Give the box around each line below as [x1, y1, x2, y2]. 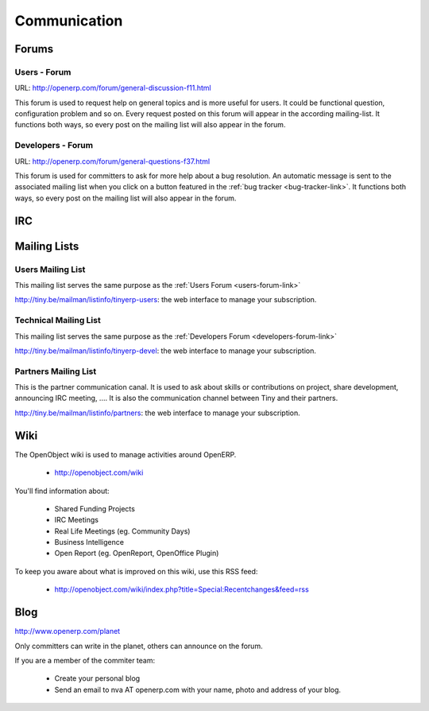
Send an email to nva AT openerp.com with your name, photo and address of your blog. [54, 685, 342, 694]
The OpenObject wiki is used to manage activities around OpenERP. [14, 449, 237, 459]
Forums [14, 42, 54, 56]
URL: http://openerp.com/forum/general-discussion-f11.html [14, 84, 212, 93]
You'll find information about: [14, 486, 110, 495]
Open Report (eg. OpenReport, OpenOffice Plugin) [54, 549, 219, 558]
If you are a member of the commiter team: [14, 655, 156, 665]
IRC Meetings [54, 515, 99, 525]
